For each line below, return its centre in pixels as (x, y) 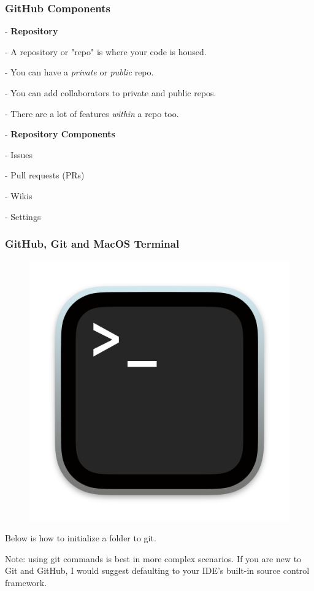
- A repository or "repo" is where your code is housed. (106, 51)
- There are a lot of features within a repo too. (92, 113)
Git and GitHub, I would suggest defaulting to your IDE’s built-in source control (157, 570)
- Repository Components (60, 134)
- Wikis (19, 195)
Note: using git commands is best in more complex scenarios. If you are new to (153, 558)
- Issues (19, 154)
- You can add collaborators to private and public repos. (111, 93)
